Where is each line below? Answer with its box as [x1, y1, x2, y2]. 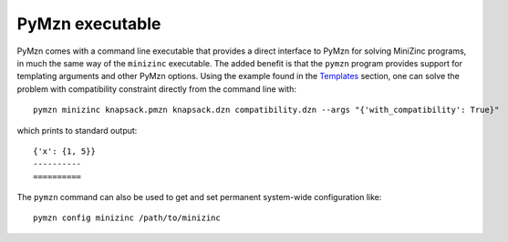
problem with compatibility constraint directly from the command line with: [16, 83, 296, 95]
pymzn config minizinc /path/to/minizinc [33, 213, 221, 223]
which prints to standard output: [16, 125, 138, 136]
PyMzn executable [16, 14, 161, 34]
